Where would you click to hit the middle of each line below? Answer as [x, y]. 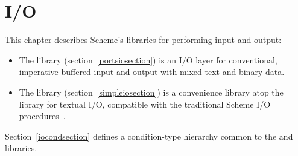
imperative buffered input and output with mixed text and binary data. [152, 72]
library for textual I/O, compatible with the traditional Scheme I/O [145, 104]
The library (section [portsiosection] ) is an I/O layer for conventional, [148, 60]
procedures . [42, 116]
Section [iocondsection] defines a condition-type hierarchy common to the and [149, 136]
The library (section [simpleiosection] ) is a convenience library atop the [151, 92]
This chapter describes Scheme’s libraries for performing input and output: [143, 40]
